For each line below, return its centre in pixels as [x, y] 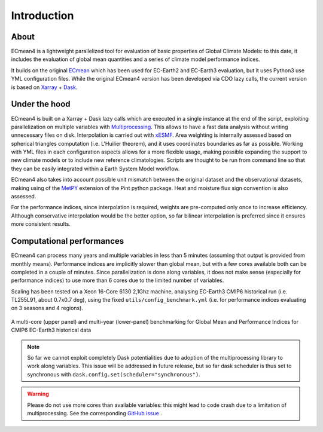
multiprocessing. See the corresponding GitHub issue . [95, 413]
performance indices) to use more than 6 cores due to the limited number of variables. [118, 280]
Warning [38, 394]
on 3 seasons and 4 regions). [47, 308]
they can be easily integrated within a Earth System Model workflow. [95, 168]
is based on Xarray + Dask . [44, 87]
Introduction [42, 16]
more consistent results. [41, 224]
